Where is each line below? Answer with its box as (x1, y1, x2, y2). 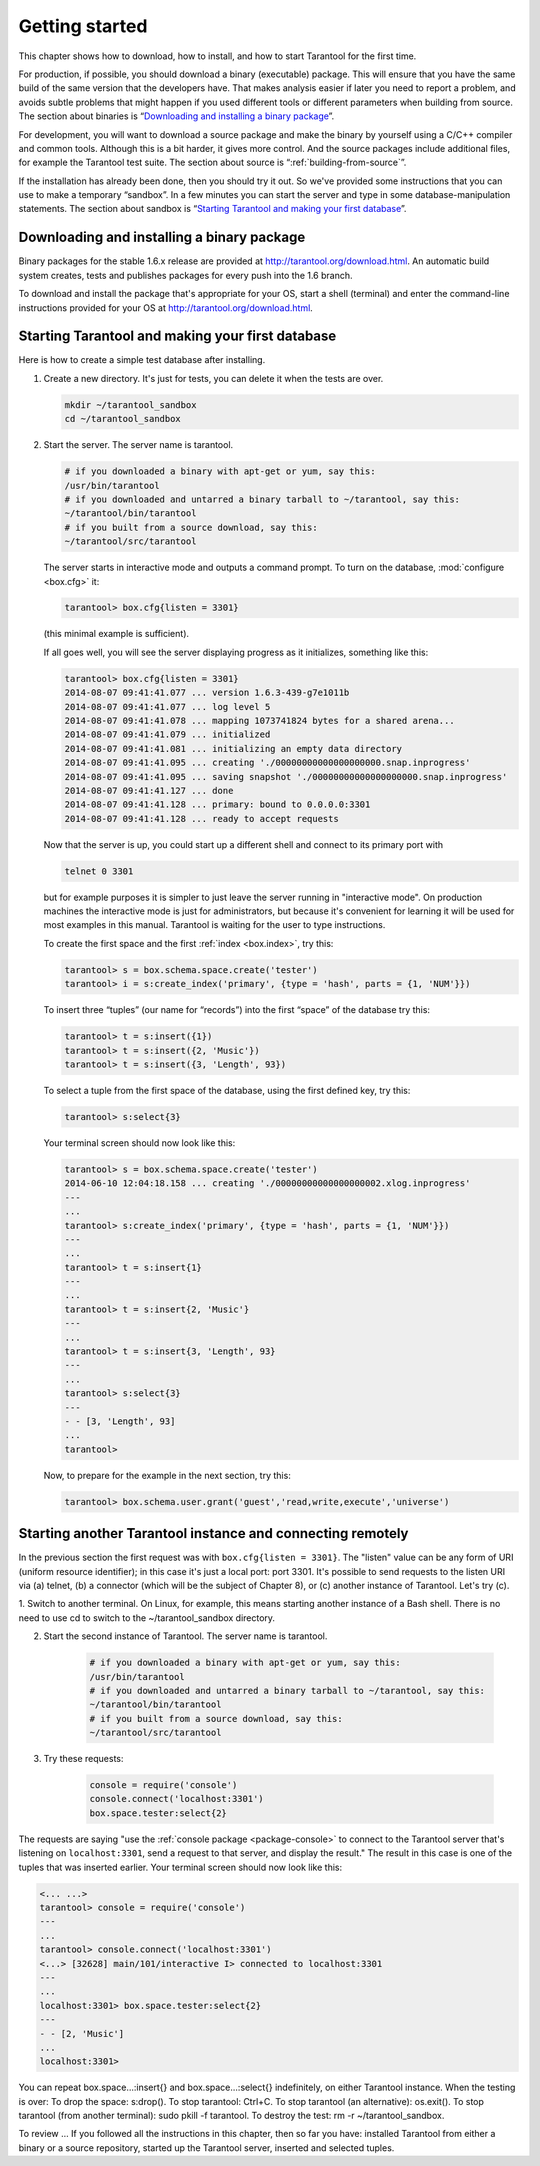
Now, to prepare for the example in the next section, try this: (43, 1469, 292, 1481)
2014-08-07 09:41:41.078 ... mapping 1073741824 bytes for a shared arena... (64, 715, 455, 727)
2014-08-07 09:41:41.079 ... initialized (64, 729, 271, 740)
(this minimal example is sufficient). (43, 628, 190, 640)
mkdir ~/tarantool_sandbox (64, 399, 197, 410)
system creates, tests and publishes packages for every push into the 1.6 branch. (18, 269, 354, 281)
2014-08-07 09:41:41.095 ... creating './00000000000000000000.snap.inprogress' (64, 757, 471, 769)
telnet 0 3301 (64, 865, 134, 877)
